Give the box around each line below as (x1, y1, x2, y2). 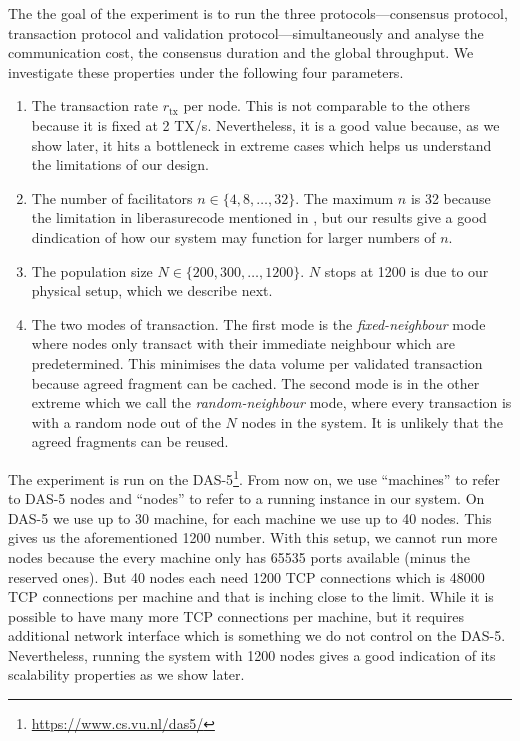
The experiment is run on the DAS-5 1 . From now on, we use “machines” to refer (8, 465, 500, 489)
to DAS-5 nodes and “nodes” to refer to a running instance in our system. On (8, 488, 485, 509)
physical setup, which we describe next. (31, 280, 273, 301)
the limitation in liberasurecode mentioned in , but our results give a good (31, 207, 487, 228)
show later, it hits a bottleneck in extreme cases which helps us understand (31, 134, 492, 155)
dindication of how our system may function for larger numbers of (31, 226, 436, 247)
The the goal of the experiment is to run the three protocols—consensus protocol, (8, 3, 508, 23)
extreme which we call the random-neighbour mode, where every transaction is (31, 392, 512, 413)
